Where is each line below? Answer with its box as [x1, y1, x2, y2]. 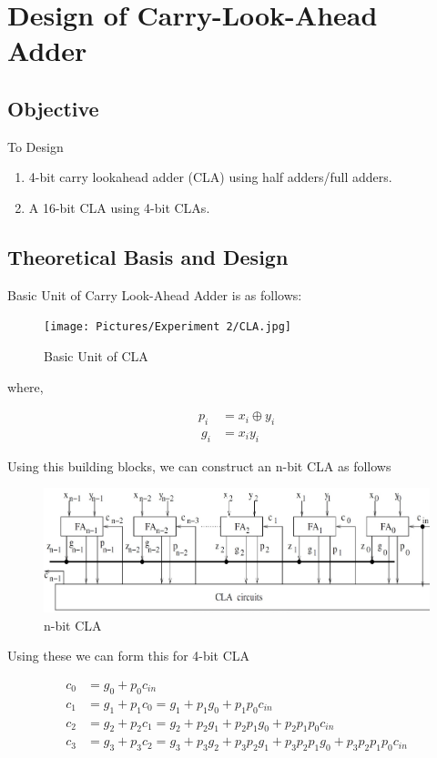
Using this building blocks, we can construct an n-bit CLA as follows [7, 456, 391, 475]
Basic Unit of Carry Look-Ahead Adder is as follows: [7, 285, 302, 304]
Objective [7, 94, 99, 122]
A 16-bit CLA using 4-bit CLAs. [28, 197, 210, 217]
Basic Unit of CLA [44, 347, 148, 365]
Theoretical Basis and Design [7, 242, 289, 270]
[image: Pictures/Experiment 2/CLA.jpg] [44, 320, 292, 334]
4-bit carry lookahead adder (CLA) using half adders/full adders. [28, 167, 392, 187]
